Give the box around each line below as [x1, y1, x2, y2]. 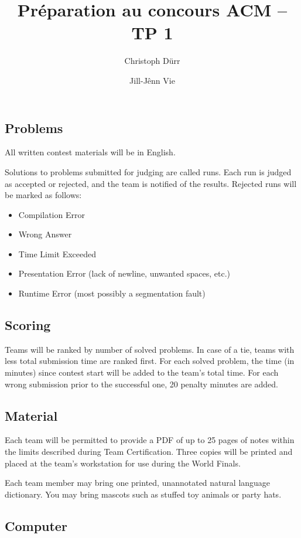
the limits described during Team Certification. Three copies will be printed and [5, 445, 293, 458]
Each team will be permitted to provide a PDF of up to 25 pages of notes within [5, 434, 295, 446]
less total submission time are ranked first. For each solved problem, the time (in [5, 355, 295, 367]
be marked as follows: [5, 189, 82, 201]
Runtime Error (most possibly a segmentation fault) [18, 287, 206, 299]
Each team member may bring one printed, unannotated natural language [5, 476, 271, 489]
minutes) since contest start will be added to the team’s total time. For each [5, 366, 279, 379]
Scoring [5, 316, 51, 334]
